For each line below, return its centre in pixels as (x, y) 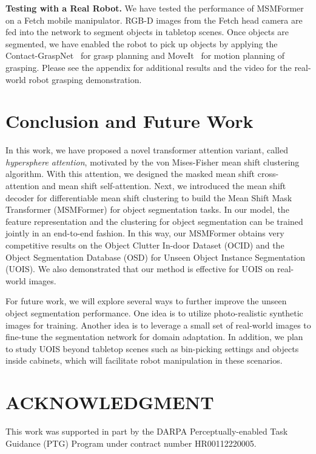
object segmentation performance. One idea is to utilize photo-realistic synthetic (154, 313)
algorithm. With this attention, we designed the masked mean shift (130, 174)
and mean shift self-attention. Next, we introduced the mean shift (164, 186)
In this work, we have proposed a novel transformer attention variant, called (147, 150)
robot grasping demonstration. (85, 79)
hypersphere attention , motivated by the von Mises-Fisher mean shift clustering (153, 162)
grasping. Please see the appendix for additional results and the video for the (149, 67)
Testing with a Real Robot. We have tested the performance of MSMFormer (155, 8)
